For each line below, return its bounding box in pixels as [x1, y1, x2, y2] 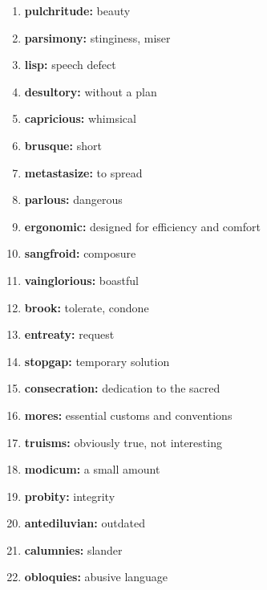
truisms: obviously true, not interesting [24, 433, 222, 450]
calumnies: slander [24, 541, 123, 558]
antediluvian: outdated [24, 515, 145, 531]
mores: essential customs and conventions [24, 406, 233, 423]
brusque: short [24, 136, 102, 153]
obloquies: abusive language [24, 568, 168, 585]
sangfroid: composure [24, 245, 136, 262]
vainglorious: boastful [24, 271, 139, 288]
